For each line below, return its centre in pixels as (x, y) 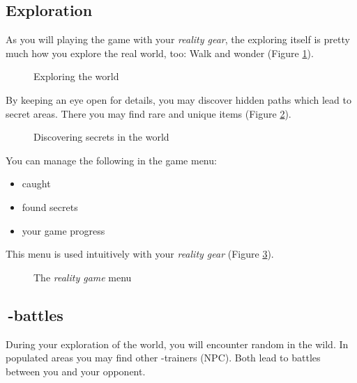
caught (36, 183)
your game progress (63, 230)
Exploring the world (76, 76)
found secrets (50, 206)
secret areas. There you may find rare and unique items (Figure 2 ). (149, 113)
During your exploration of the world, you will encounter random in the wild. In (177, 344)
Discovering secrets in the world (101, 137)
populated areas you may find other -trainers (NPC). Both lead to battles (163, 358)
